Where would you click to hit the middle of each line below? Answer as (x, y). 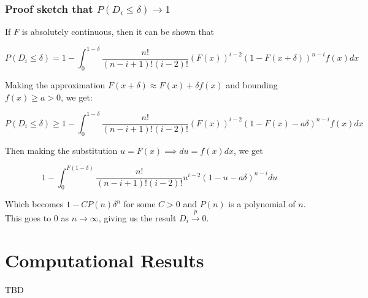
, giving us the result (137, 217)
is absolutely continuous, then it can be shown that (118, 32)
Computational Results (105, 260)
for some (140, 204)
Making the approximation (55, 85)
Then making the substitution (61, 150)
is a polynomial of (262, 204)
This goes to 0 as (37, 217)
